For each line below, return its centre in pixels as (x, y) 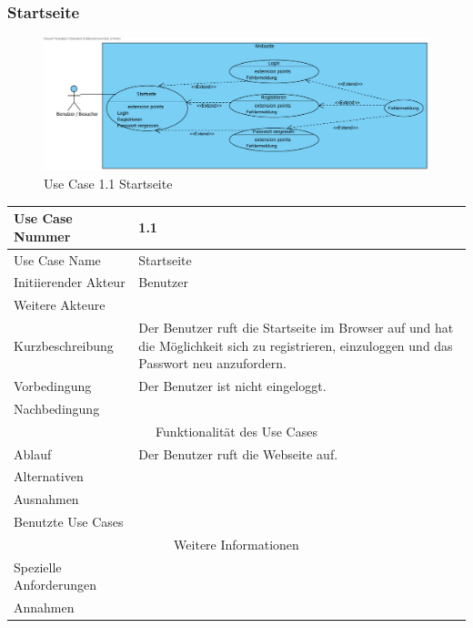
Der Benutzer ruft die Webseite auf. (238, 453)
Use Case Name (57, 259)
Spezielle (38, 566)
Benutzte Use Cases (69, 522)
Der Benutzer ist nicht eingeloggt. (232, 386)
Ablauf (33, 453)
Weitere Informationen (236, 544)
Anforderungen (55, 585)
